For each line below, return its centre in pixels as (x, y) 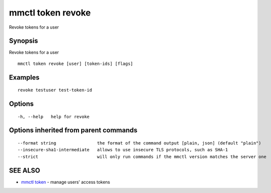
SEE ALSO (25, 170)
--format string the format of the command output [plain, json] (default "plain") (139, 143)
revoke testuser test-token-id (55, 90)
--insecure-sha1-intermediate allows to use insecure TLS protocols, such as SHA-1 (123, 150)
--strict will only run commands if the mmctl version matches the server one (142, 157)
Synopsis (24, 41)
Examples (24, 77)
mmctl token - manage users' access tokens (66, 182)
